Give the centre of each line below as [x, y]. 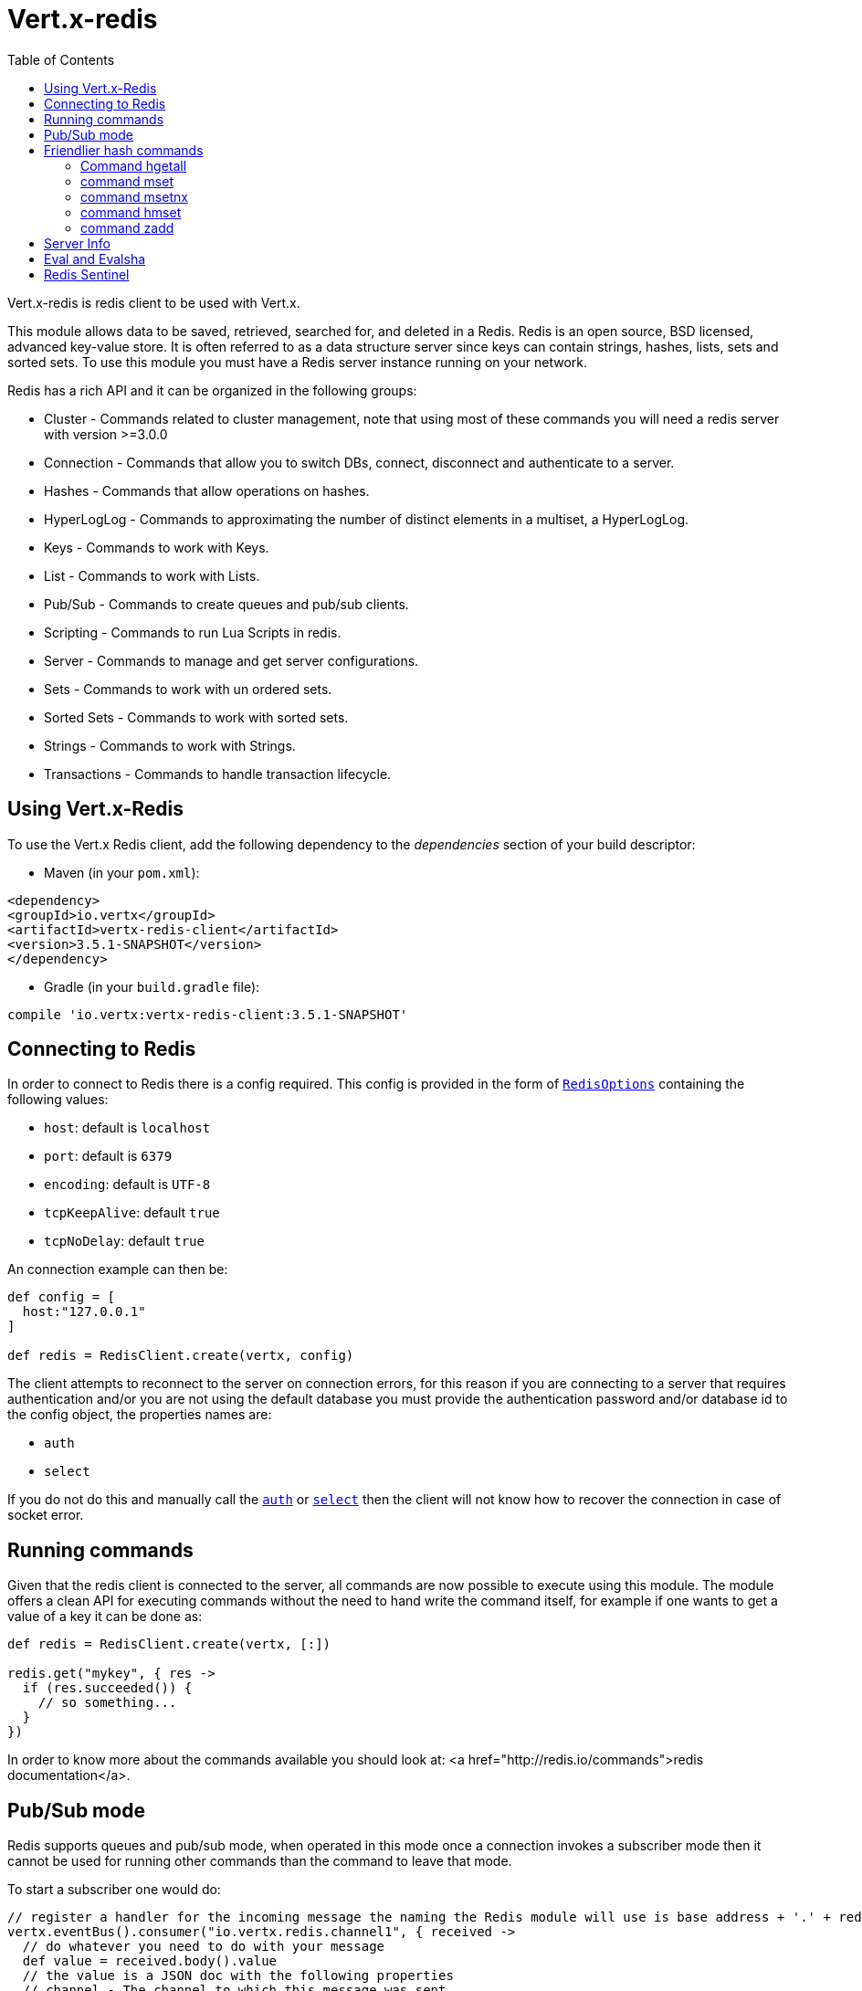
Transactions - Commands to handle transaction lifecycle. [218, 774]
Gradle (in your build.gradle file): [152, 986]
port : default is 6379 [108, 1156]
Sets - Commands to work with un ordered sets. [188, 689]
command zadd [127, 227]
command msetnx [134, 196]
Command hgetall [134, 165]
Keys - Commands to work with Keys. [157, 547]
